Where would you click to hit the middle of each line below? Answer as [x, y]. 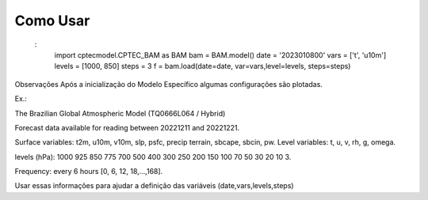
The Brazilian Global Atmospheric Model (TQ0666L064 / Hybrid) [120, 113]
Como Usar [52, 21]
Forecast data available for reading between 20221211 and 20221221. [127, 127]
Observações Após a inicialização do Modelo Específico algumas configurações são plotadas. [168, 84]
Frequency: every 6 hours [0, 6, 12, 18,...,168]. [89, 172]
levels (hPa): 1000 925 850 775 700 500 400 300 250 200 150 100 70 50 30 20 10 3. [153, 157]
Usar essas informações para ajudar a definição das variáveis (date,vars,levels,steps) [154, 186]
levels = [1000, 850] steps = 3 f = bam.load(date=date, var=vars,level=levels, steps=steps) [203, 66]
